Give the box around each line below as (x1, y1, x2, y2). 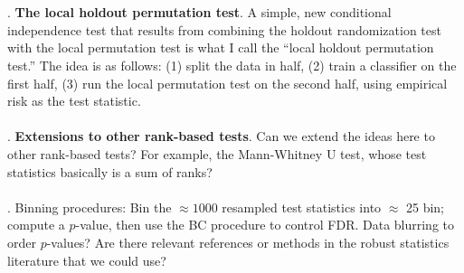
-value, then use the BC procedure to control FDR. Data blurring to (75, 215, 455, 234)
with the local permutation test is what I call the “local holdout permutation (7, 38, 434, 57)
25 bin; (405, 197, 445, 216)
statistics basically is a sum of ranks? (7, 162, 213, 181)
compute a (7, 215, 65, 234)
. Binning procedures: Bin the (7, 197, 172, 216)
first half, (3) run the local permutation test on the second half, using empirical (7, 73, 448, 92)
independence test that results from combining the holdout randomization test (7, 20, 441, 39)
